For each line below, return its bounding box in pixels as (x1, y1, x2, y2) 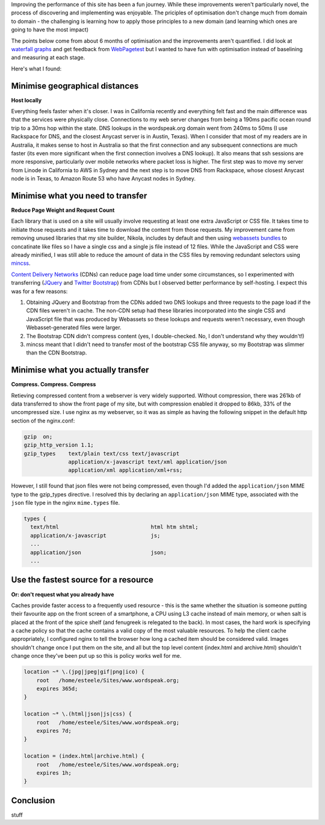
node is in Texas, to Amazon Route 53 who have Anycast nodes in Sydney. (11, 175, 196, 182)
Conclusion (11, 795, 55, 806)
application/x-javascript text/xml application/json (68, 458, 227, 465)
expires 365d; (36, 685, 78, 692)
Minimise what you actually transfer (11, 365, 149, 375)
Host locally (11, 96, 42, 104)
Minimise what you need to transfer (11, 190, 147, 201)
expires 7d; (36, 727, 72, 734)
